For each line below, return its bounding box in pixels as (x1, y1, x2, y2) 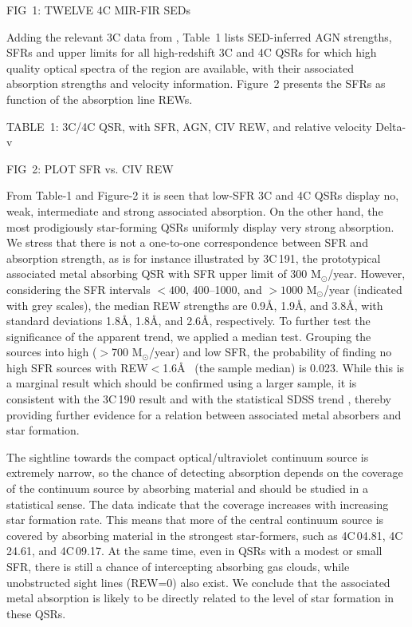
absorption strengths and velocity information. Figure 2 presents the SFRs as (6, 75, 386, 92)
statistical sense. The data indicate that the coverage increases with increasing (6, 495, 389, 512)
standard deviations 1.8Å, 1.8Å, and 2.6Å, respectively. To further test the (6, 312, 371, 329)
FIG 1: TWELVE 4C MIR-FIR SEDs (6, 2, 190, 18)
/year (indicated (323, 280, 402, 297)
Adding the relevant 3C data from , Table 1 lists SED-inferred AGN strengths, (6, 28, 392, 45)
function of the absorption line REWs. (6, 90, 193, 107)
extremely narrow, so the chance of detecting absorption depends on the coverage (6, 464, 403, 481)
